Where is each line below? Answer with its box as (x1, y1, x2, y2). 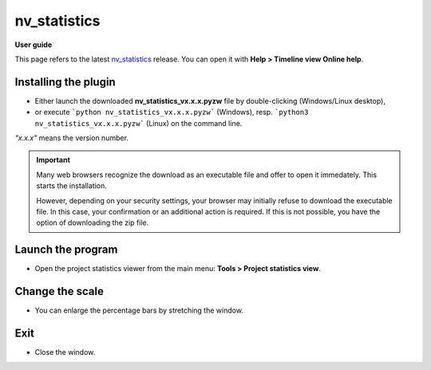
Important (36, 155, 71, 165)
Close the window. (34, 348, 96, 357)
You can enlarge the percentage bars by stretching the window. (34, 305, 243, 315)
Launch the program (14, 243, 118, 257)
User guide (14, 40, 52, 49)
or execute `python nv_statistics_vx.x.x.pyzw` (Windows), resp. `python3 (34, 108, 309, 117)
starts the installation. (36, 181, 107, 191)
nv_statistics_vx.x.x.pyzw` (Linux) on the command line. (34, 118, 243, 128)
